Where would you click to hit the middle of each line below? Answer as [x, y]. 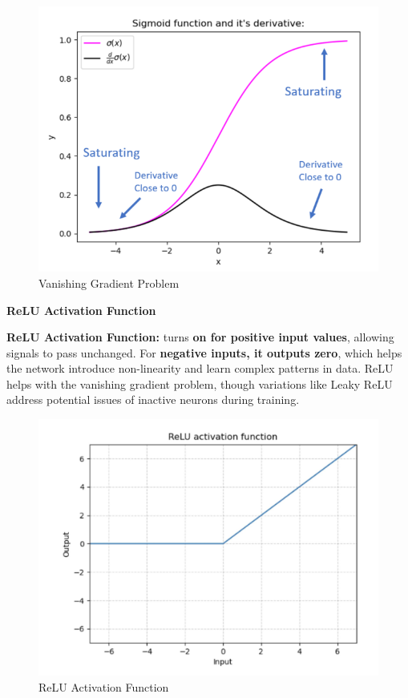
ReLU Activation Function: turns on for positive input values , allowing [200, 337]
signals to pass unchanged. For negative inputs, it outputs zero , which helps [204, 352]
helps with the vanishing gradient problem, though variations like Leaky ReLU [200, 383]
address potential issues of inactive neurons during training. [153, 399]
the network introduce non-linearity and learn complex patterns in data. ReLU [200, 368]
